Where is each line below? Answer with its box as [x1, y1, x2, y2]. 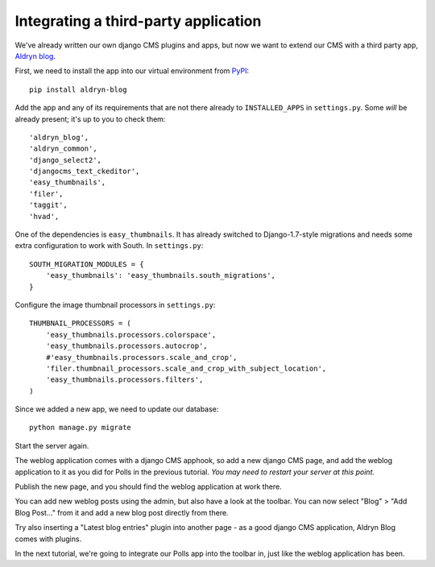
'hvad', [29, 212, 60, 221]
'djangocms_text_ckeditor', [29, 167, 140, 176]
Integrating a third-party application [14, 12, 262, 30]
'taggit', [29, 201, 68, 209]
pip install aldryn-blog [29, 85, 127, 94]
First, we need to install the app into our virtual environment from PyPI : [14, 66, 250, 76]
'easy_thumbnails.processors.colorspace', [45, 330, 217, 339]
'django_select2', [29, 155, 102, 164]
